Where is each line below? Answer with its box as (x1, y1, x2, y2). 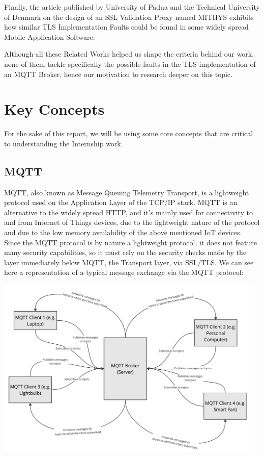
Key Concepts (4, 98, 105, 119)
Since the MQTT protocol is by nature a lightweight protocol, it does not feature (4, 237, 257, 247)
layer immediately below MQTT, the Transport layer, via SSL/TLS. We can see (4, 257, 254, 267)
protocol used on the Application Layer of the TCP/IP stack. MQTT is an (4, 197, 238, 208)
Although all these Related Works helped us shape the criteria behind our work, (4, 48, 254, 59)
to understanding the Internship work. (4, 138, 123, 148)
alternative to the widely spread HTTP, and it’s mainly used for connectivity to (4, 207, 253, 217)
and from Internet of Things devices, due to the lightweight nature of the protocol (4, 217, 260, 227)
